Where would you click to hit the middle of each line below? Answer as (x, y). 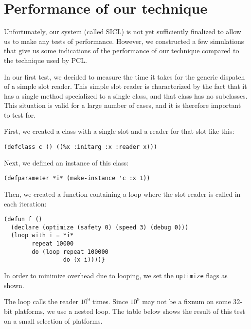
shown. (14, 285)
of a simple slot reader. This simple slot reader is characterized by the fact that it (125, 86)
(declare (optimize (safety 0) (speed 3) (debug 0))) (100, 227)
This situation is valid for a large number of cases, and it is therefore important (123, 105)
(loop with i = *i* (42, 236)
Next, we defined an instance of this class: (66, 162)
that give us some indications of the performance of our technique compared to (122, 51)
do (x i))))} (84, 260)
